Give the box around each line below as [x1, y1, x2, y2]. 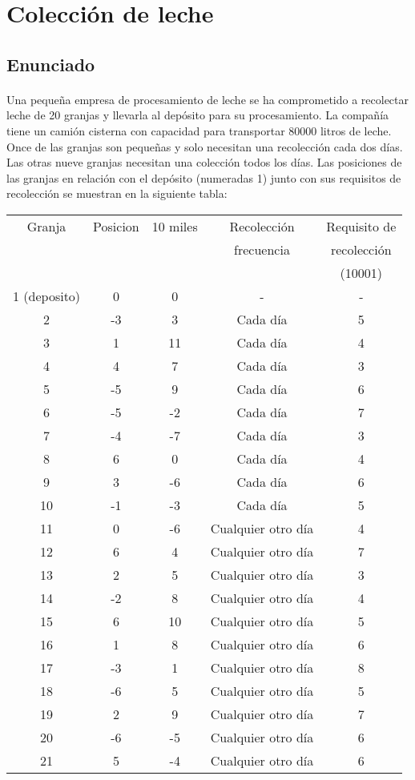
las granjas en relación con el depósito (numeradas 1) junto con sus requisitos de [6, 169, 401, 186]
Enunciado [6, 51, 95, 76]
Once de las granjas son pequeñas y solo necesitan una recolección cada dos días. [6, 138, 403, 155]
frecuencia [234, 239, 290, 259]
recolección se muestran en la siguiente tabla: [6, 185, 228, 202]
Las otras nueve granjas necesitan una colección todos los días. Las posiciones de [6, 154, 402, 171]
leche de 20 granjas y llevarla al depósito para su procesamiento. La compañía [6, 107, 389, 123]
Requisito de [326, 216, 397, 235]
